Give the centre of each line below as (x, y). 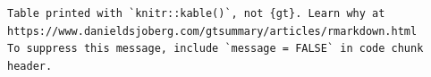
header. (30, 66)
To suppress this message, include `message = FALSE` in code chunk (215, 49)
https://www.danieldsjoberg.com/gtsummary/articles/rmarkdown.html (212, 31)
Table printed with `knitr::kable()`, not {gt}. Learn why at (196, 13)
